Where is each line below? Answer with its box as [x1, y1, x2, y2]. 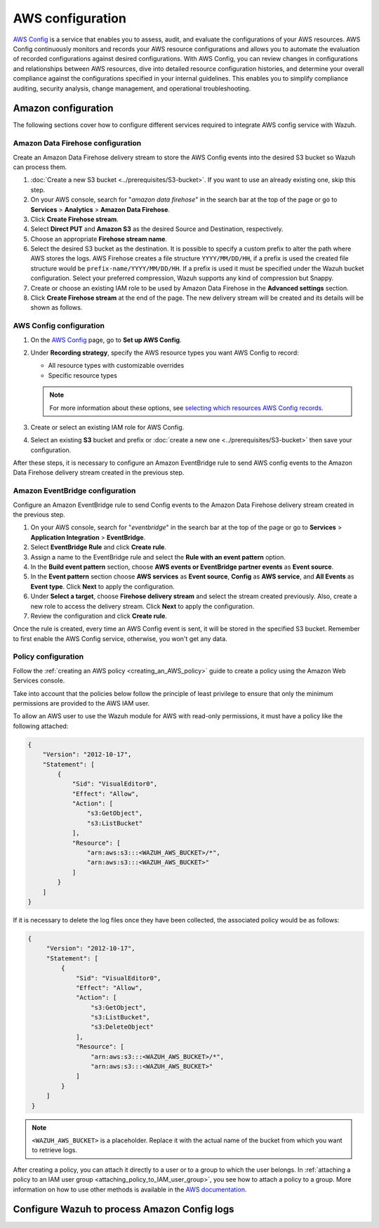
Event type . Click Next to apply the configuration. [30, 582, 175, 590]
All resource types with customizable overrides [48, 362, 185, 370]
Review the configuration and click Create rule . [30, 612, 168, 620]
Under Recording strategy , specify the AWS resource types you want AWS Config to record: [30, 348, 299, 357]
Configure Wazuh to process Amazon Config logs [13, 1203, 234, 1215]
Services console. [13, 676, 65, 685]
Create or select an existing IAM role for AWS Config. [30, 423, 185, 431]
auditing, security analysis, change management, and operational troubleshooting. [13, 84, 251, 93]
